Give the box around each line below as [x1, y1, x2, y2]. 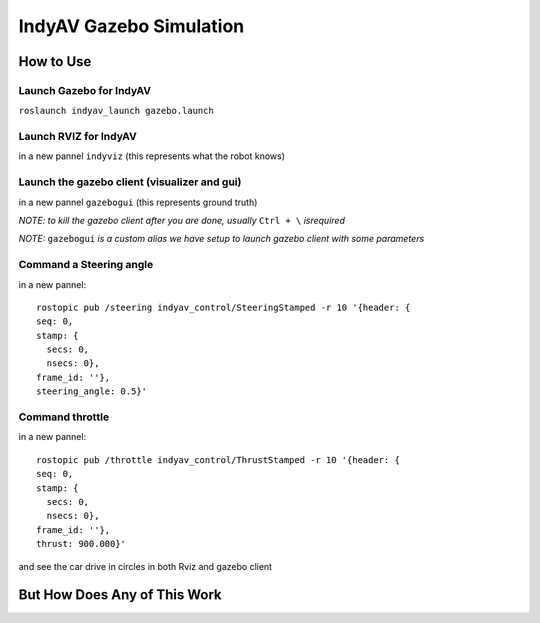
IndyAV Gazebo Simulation [18, 15, 245, 37]
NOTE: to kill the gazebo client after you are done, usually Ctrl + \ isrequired [18, 214, 345, 226]
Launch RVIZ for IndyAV [18, 130, 137, 144]
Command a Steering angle [18, 258, 154, 272]
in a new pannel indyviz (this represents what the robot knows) [18, 150, 285, 162]
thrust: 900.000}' [36, 538, 127, 550]
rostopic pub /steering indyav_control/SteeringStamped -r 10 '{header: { [36, 301, 411, 313]
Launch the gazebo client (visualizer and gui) [18, 175, 242, 189]
